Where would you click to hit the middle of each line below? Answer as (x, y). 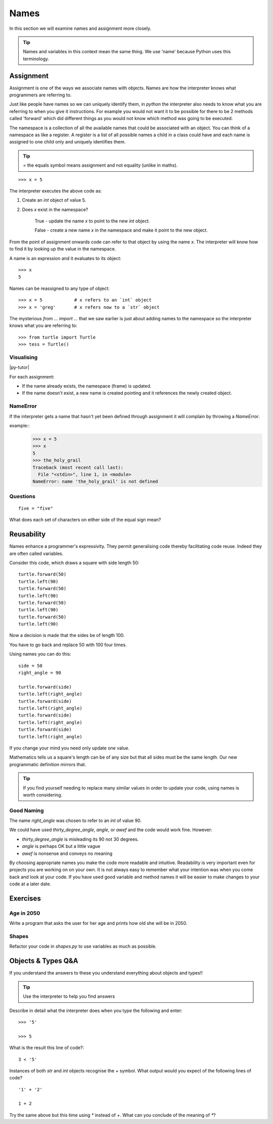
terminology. (36, 59)
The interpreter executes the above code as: (56, 191)
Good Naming (27, 810)
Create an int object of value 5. (54, 200)
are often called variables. (36, 553)
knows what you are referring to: (43, 326)
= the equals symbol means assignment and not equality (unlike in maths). (100, 165)
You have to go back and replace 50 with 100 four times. (68, 645)
